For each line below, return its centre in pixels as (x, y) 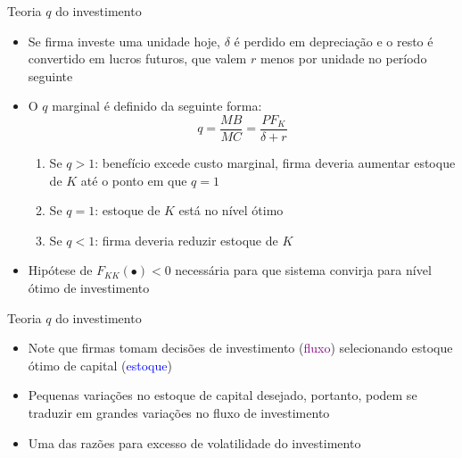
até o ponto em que (134, 180)
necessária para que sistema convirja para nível (303, 270)
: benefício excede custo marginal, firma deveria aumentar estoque (275, 163)
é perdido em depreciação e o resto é (334, 41)
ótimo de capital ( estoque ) (100, 365)
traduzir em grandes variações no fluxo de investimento (179, 412)
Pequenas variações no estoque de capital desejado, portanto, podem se (223, 395)
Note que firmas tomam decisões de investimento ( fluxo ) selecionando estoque (240, 348)
